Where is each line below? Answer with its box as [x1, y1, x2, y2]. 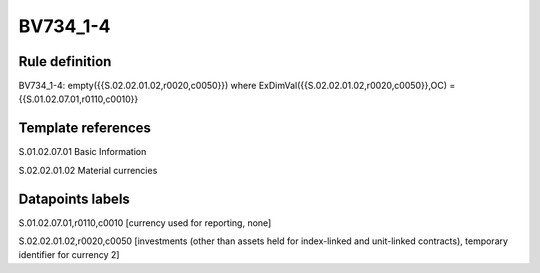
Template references [18, 120, 152, 137]
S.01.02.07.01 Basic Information [18, 146, 147, 158]
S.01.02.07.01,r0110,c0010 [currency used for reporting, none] [18, 216, 272, 229]
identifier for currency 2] [18, 249, 120, 261]
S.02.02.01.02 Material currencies [18, 164, 158, 176]
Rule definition [18, 53, 112, 70]
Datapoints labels [18, 190, 130, 207]
